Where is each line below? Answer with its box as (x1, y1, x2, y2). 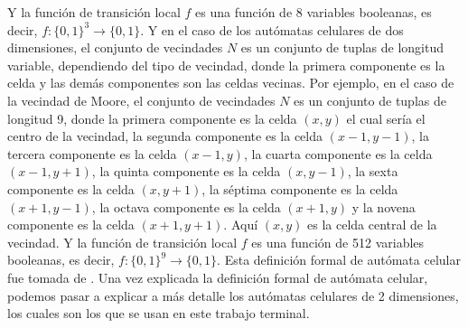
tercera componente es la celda (7, 144, 177, 163)
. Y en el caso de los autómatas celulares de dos (140, 20, 404, 39)
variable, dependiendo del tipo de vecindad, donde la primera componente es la (7, 55, 445, 74)
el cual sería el (346, 108, 426, 127)
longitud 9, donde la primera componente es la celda (7, 108, 297, 127)
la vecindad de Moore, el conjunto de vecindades (7, 90, 276, 109)
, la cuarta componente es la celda (243, 144, 433, 163)
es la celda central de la (307, 215, 437, 234)
